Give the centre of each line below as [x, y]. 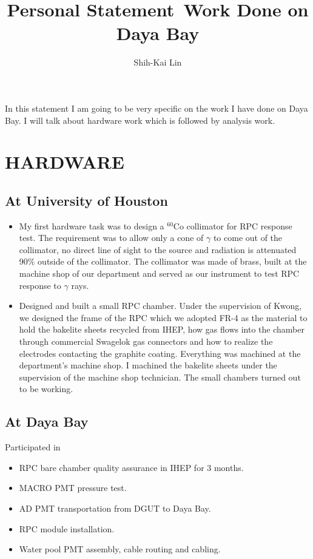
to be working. [46, 389]
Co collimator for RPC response [233, 225]
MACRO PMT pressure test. [73, 488]
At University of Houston [86, 200]
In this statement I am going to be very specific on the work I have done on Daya [156, 108]
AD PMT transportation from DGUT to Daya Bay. [115, 508]
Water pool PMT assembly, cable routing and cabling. [120, 549]
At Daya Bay [47, 422]
